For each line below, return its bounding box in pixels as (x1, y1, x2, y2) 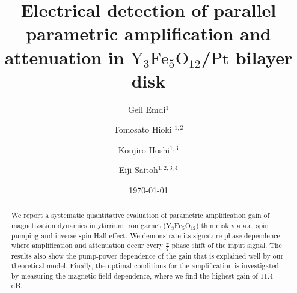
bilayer (235, 44, 293, 69)
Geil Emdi (127, 103, 166, 115)
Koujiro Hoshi (118, 143, 170, 156)
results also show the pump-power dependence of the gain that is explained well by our (11, 250, 284, 261)
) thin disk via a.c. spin (195, 220, 269, 231)
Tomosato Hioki (113, 123, 172, 136)
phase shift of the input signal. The (171, 240, 282, 250)
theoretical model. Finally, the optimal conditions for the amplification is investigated (11, 261, 279, 271)
